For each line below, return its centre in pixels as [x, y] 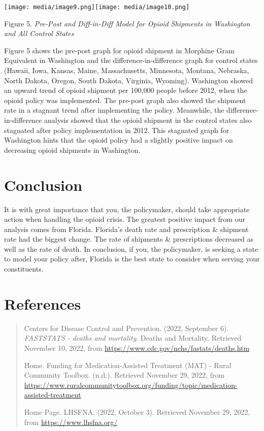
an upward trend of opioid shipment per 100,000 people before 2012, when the [126, 90]
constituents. [24, 269]
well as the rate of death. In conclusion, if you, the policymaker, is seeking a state [131, 248]
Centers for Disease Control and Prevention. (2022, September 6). [126, 328]
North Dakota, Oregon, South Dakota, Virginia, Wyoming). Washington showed [128, 80]
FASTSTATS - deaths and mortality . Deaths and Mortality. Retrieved [133, 338]
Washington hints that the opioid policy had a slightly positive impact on [119, 140]
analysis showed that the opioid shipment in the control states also [148, 120]
